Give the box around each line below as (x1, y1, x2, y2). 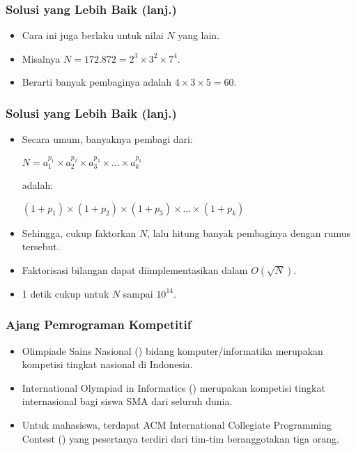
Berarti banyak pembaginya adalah (22, 75, 171, 89)
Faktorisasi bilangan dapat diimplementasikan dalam (22, 262, 248, 277)
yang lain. (178, 28, 220, 43)
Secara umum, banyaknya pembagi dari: (22, 132, 193, 146)
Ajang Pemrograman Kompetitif (6, 316, 192, 333)
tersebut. (22, 239, 60, 254)
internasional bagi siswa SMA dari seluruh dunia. (22, 394, 233, 408)
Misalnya (22, 51, 61, 66)
